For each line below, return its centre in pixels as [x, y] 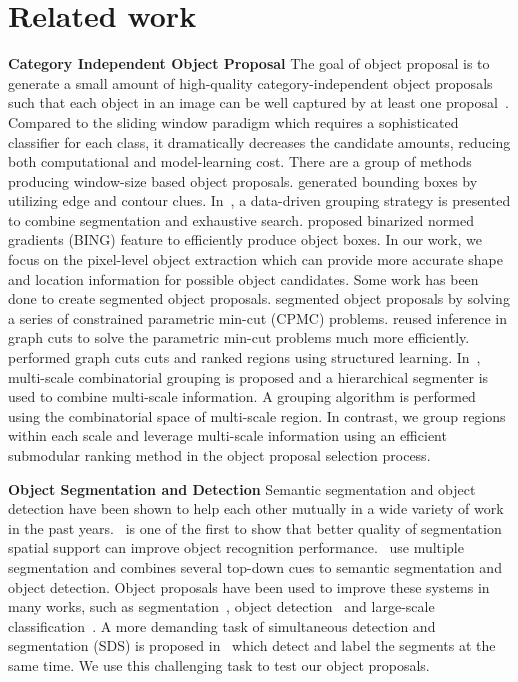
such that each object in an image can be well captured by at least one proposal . [258, 102]
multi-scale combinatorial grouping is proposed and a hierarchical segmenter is [248, 376]
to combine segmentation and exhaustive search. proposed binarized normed [241, 219]
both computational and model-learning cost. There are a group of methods [240, 161]
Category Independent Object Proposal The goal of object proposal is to [249, 63]
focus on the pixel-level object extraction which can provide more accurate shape [255, 259]
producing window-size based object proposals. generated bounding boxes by [243, 180]
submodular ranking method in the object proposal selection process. [219, 455]
